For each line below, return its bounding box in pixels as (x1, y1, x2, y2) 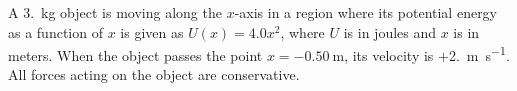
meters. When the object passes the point (8, 44, 263, 65)
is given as (120, 21, 184, 42)
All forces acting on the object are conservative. (8, 64, 300, 85)
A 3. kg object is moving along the (8, 2, 222, 22)
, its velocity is (344, 44, 434, 65)
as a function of (8, 21, 103, 42)
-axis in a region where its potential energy (234, 2, 498, 22)
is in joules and (343, 21, 437, 42)
